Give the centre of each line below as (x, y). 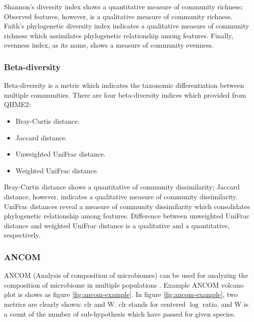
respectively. (22, 235)
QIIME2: (17, 104)
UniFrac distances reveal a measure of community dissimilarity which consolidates (127, 206)
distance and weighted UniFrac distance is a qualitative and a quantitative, (117, 225)
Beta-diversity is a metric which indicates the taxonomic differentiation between (124, 85)
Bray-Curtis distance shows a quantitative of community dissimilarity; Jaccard (122, 187)
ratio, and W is (226, 304)
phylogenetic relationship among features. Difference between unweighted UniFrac (127, 216)
